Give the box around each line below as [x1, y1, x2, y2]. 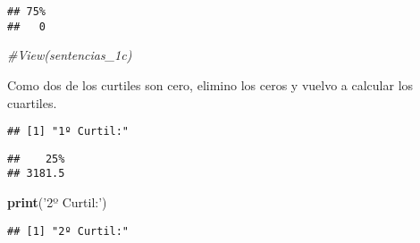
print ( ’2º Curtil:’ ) [7, 193, 107, 212]
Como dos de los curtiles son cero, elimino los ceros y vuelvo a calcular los [7, 75, 414, 94]
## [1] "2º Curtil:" [7, 224, 130, 238]
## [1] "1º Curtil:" [7, 125, 130, 138]
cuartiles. [7, 93, 57, 112]
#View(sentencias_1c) [7, 46, 132, 64]
